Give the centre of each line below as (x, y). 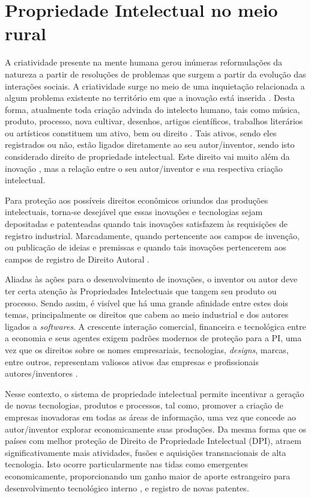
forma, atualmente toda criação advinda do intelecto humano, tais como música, (152, 109)
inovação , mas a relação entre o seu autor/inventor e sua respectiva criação (144, 168)
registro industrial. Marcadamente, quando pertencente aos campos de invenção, (152, 235)
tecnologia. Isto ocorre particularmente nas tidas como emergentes (126, 464)
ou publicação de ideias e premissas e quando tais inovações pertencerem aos (146, 247)
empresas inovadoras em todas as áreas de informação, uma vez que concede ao (150, 417)
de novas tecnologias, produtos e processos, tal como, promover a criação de (144, 405)
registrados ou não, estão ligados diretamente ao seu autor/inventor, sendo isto (150, 144)
